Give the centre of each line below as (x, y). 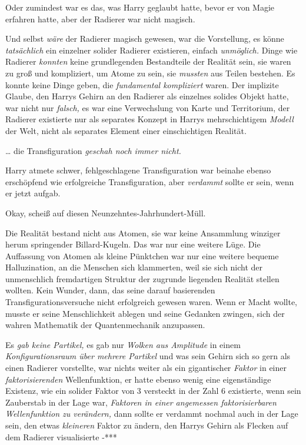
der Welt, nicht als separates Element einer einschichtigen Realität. (126, 130)
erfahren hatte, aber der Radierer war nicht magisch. (100, 19)
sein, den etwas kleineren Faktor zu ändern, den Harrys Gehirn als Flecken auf (147, 425)
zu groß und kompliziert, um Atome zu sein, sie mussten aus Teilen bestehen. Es (150, 73)
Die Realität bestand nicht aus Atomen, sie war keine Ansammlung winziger (143, 232)
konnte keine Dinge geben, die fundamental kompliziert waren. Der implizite (142, 84)
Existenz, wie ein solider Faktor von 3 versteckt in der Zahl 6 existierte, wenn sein (153, 391)
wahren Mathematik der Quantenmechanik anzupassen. (105, 325)
